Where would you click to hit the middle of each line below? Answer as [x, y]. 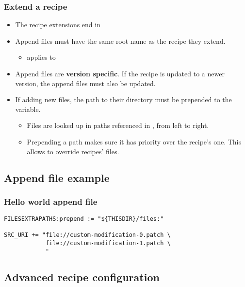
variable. [28, 109]
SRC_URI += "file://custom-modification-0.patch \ [87, 235]
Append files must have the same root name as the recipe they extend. [120, 41]
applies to [41, 57]
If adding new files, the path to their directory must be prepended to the [123, 99]
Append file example [57, 177]
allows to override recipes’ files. [73, 151]
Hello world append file [51, 201]
